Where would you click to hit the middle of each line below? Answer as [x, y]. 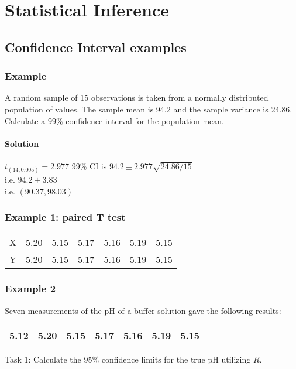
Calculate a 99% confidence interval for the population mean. [114, 120]
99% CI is [89, 165]
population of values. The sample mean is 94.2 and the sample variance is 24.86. [149, 109]
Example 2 [30, 288]
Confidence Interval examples [96, 47]
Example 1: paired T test [65, 217]
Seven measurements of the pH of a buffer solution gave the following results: [143, 310]
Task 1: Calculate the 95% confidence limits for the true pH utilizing [128, 359]
